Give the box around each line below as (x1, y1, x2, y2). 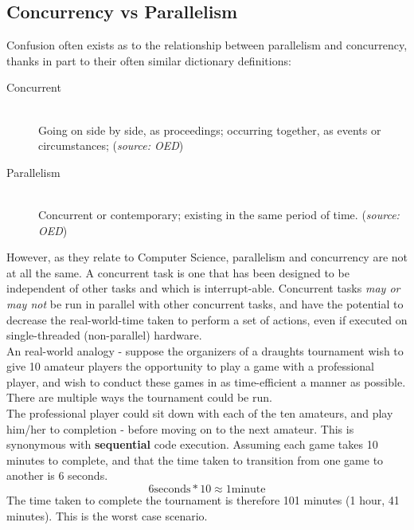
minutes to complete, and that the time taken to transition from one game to (6, 451, 384, 468)
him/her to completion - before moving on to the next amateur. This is (6, 420, 354, 437)
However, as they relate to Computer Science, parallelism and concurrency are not (6, 249, 408, 265)
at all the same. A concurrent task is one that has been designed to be (6, 264, 350, 281)
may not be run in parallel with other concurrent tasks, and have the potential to (6, 295, 404, 312)
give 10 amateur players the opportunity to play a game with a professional (6, 358, 374, 375)
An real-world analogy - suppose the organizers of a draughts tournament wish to (6, 342, 404, 359)
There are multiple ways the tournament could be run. (6, 389, 272, 406)
